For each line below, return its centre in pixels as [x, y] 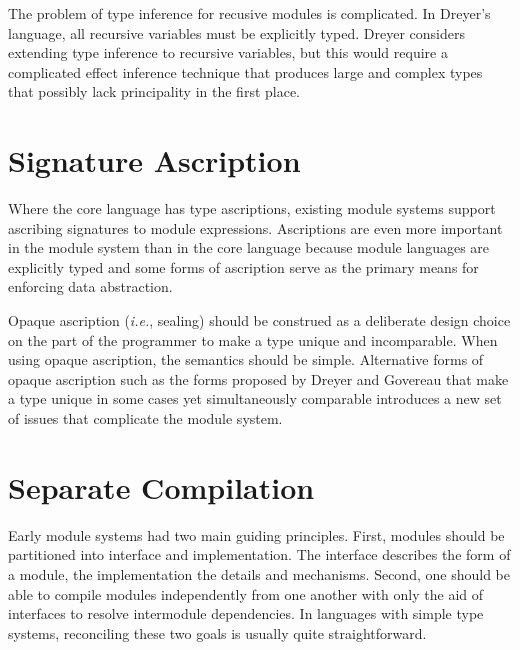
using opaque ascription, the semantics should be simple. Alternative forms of [246, 359]
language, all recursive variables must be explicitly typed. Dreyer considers [236, 32]
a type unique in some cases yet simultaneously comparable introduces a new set [255, 398]
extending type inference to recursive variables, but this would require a [228, 52]
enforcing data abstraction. [90, 286]
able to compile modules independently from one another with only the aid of [246, 593]
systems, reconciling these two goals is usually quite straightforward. [217, 632]
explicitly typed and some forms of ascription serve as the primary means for [243, 266]
